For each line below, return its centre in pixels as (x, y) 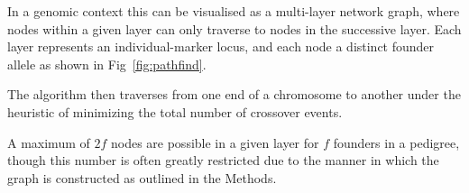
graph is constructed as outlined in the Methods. (142, 177)
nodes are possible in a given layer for (215, 142)
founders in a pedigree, (396, 142)
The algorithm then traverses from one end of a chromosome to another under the (234, 94)
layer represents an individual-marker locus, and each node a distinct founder (221, 46)
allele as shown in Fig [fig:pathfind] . (107, 64)
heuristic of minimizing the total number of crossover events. (175, 111)
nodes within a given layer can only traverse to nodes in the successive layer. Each (234, 28)
